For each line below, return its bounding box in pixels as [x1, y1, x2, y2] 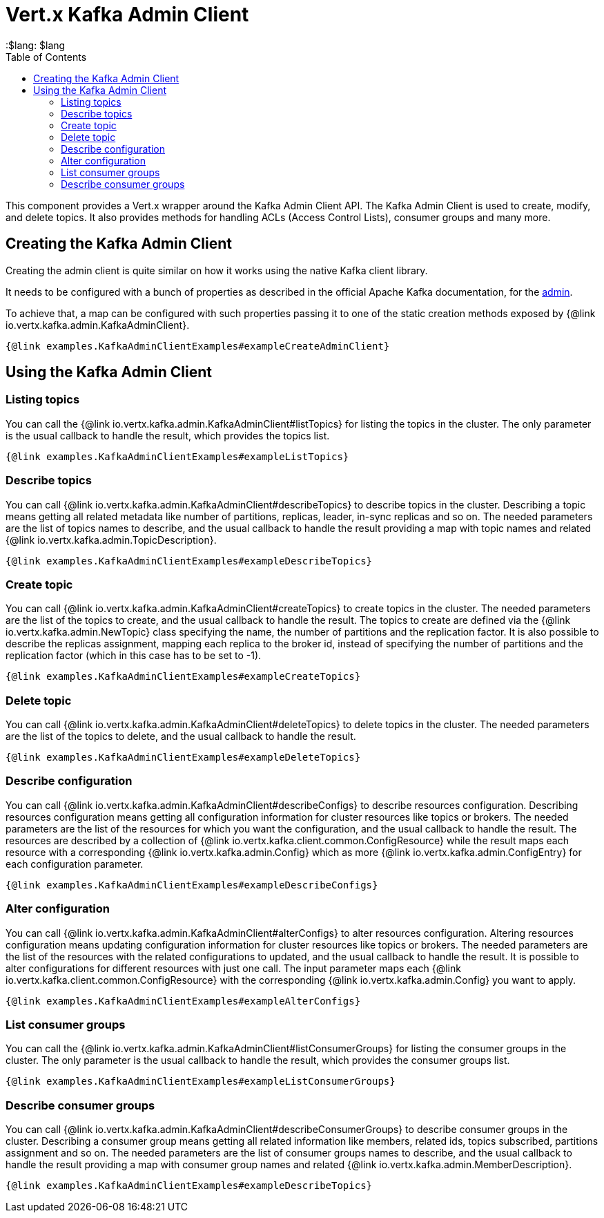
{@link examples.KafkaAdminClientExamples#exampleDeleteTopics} [6, 752, 361, 763]
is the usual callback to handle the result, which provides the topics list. [6, 429, 330, 441]
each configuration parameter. [6, 857, 144, 870]
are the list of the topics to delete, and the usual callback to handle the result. [6, 730, 356, 743]
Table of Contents [6, 50, 87, 63]
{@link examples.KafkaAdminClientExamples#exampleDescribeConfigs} [6, 879, 378, 891]
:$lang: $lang [6, 39, 66, 51]
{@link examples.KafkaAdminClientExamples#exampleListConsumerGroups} [6, 1076, 396, 1087]
